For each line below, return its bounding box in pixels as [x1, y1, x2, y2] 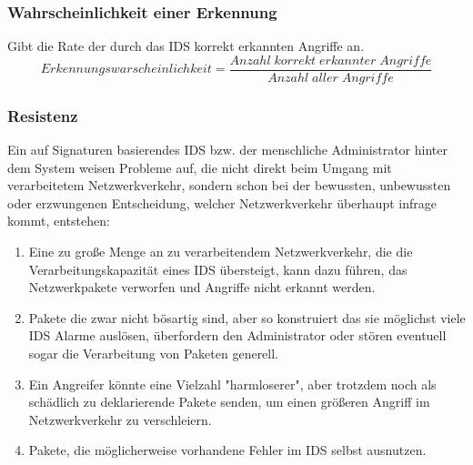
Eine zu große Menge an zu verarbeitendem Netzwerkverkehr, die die [28, 242, 413, 261]
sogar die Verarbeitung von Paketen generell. [28, 344, 279, 363]
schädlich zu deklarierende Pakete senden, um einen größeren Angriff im [28, 392, 430, 411]
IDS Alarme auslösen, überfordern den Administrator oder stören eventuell [28, 326, 447, 345]
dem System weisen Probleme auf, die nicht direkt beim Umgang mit [7, 157, 392, 177]
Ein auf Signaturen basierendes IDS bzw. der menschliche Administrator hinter [7, 140, 448, 159]
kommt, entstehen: [7, 211, 110, 230]
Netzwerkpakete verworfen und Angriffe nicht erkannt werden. [28, 278, 376, 297]
